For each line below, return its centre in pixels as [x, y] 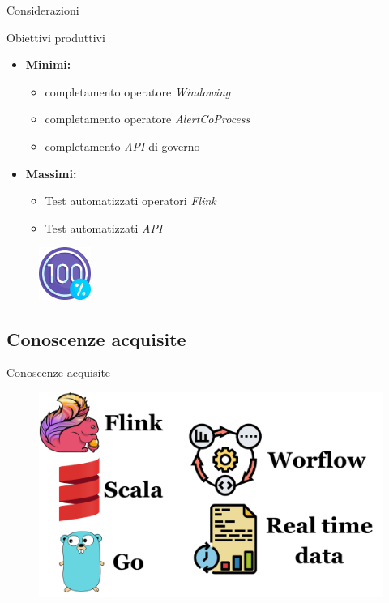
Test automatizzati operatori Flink [130, 201]
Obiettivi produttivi [56, 37]
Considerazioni [43, 10]
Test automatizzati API [104, 227]
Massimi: [51, 173]
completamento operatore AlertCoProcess [147, 119]
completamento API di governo [122, 145]
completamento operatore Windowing [138, 91]
